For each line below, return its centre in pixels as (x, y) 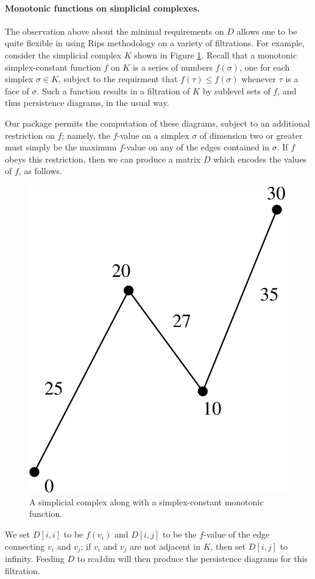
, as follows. (40, 171)
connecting (25, 546)
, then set (228, 546)
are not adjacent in (165, 546)
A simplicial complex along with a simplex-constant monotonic (147, 501)
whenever (259, 79)
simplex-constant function (53, 67)
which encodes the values (260, 159)
